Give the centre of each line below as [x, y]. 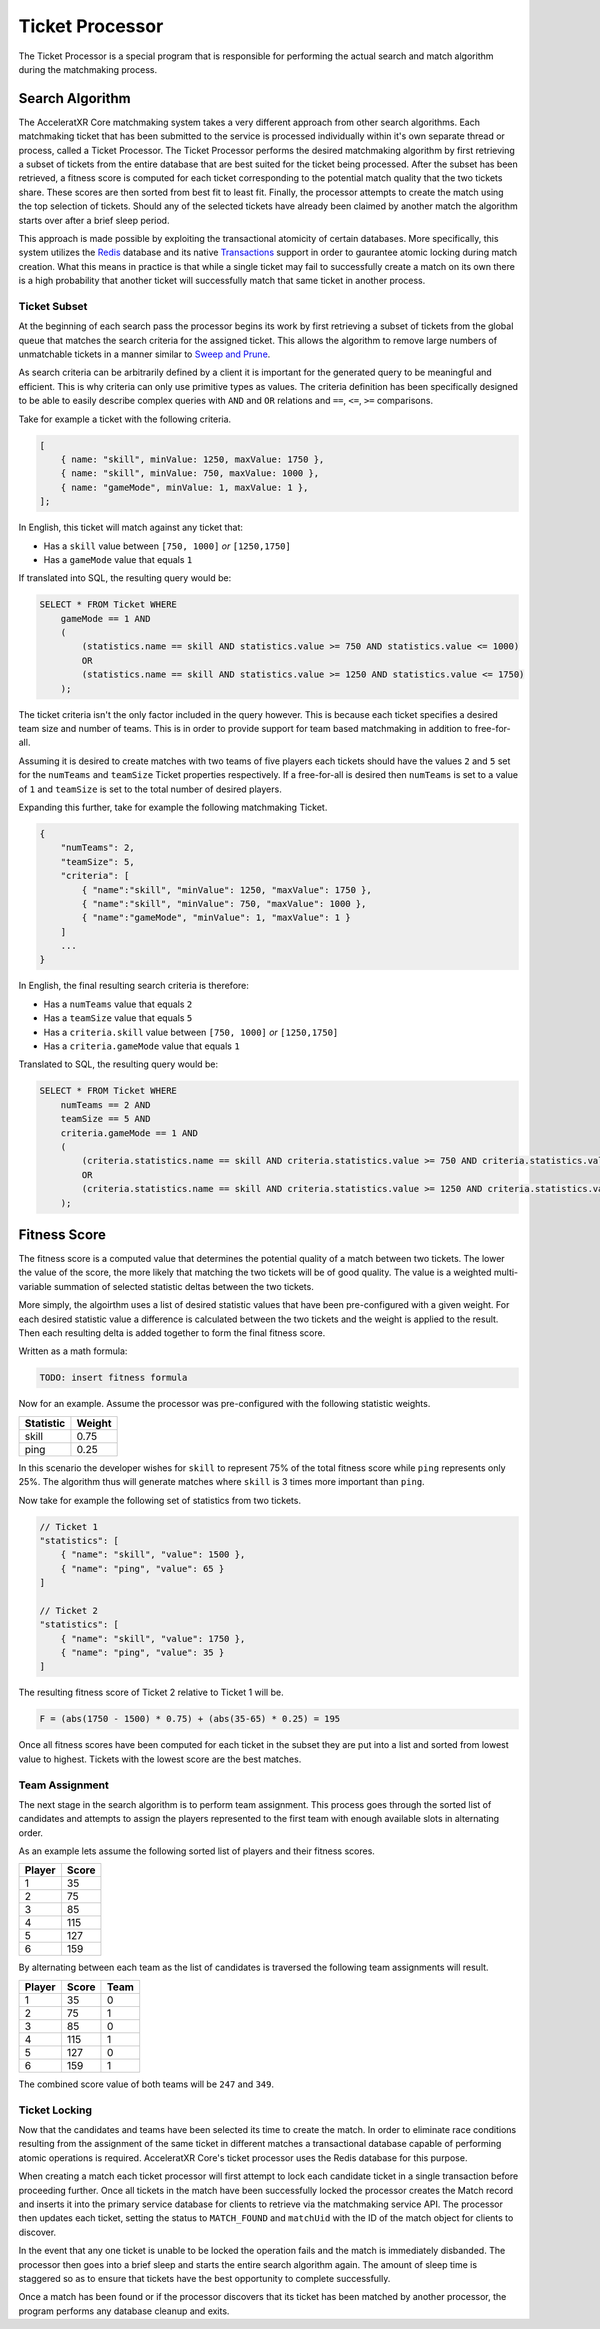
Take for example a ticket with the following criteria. [125, 419]
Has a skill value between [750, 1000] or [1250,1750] [167, 546]
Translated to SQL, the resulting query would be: [118, 1064]
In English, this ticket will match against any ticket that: [131, 527]
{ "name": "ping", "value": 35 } [142, 1653]
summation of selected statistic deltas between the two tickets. [183, 1286]
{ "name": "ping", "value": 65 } [142, 1568]
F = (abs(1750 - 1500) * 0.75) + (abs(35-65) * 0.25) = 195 [190, 1719]
